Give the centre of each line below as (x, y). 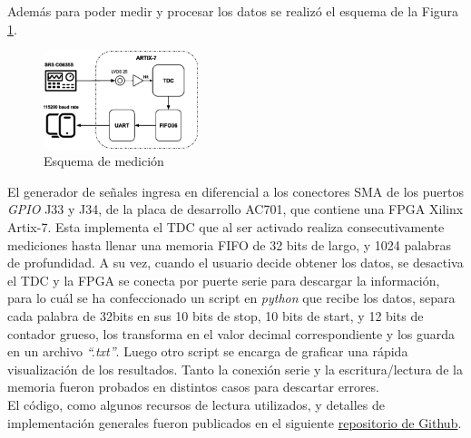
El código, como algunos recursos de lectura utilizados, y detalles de (196, 404)
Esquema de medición (104, 161)
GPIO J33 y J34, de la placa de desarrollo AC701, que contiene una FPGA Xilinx (235, 209)
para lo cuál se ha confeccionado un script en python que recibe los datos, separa (231, 298)
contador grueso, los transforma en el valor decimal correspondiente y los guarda (231, 333)
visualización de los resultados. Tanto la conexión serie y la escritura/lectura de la (235, 369)
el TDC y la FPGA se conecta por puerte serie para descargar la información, (224, 280)
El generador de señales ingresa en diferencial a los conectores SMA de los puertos (235, 191)
